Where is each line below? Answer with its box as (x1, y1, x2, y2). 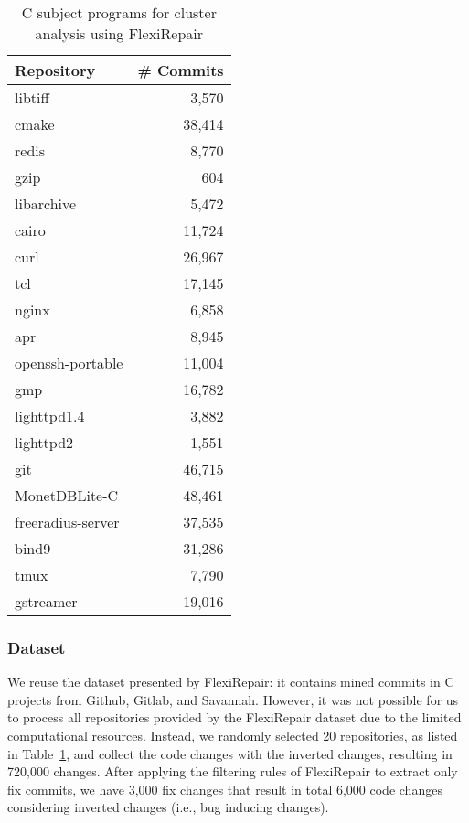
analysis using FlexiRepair (35, 23, 204, 44)
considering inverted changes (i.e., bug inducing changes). (7, 797, 329, 817)
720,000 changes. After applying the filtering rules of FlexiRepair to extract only (7, 762, 458, 781)
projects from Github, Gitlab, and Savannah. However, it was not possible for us (7, 689, 459, 709)
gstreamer (15, 591, 78, 612)
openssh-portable (15, 352, 123, 373)
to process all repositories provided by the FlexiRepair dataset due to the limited (7, 708, 462, 727)
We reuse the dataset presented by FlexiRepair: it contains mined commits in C (7, 672, 454, 691)
